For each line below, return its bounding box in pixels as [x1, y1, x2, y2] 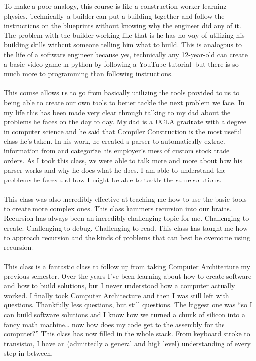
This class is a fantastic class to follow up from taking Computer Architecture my [4, 261, 250, 271]
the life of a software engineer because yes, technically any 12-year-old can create [4, 49, 248, 59]
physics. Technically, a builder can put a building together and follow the [4, 10, 224, 21]
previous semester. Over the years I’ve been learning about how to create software [4, 271, 252, 281]
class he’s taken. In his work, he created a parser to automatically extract [4, 136, 226, 146]
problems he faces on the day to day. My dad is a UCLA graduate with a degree [4, 117, 247, 127]
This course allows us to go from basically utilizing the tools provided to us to [4, 88, 240, 98]
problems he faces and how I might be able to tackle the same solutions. [4, 174, 222, 184]
